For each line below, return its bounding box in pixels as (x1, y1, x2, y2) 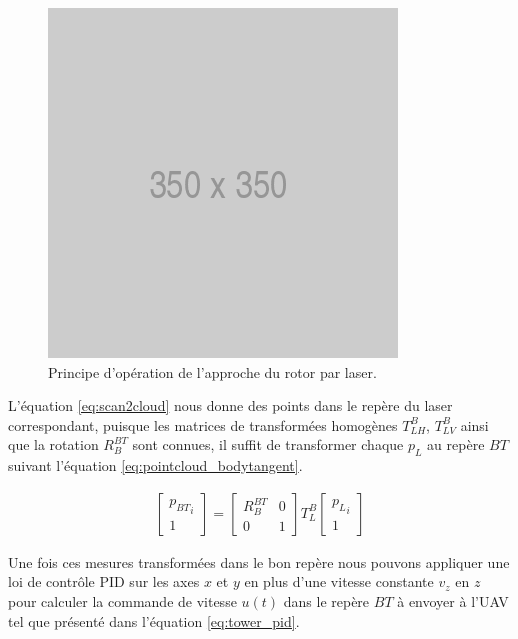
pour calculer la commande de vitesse (8, 590, 237, 611)
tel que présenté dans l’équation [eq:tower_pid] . (8, 610, 300, 631)
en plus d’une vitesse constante (244, 571, 434, 592)
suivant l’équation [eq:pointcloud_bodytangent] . (8, 455, 303, 476)
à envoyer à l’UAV (397, 590, 509, 611)
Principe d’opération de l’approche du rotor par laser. (48, 361, 377, 382)
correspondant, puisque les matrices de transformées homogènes (8, 414, 398, 435)
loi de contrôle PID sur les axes (8, 571, 200, 592)
